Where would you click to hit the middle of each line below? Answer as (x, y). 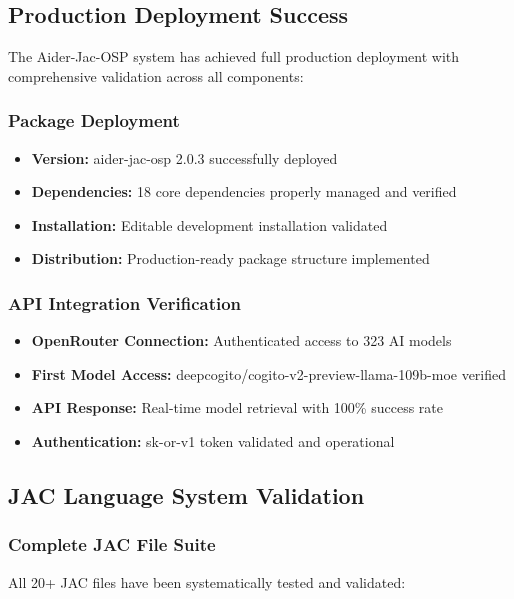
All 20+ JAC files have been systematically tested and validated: (207, 581)
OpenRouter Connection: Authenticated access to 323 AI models (241, 340)
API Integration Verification (125, 302)
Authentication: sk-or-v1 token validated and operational (213, 440)
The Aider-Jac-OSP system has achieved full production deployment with (234, 56)
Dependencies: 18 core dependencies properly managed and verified (244, 191)
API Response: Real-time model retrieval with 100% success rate (237, 407)
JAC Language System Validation (186, 494)
